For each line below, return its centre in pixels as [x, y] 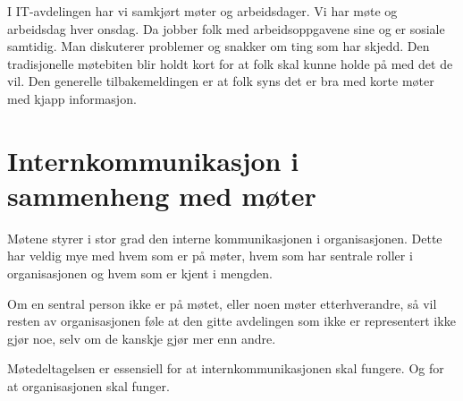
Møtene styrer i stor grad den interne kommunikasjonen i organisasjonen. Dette [225, 238]
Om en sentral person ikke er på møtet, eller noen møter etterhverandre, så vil [222, 303]
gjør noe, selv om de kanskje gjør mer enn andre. [142, 338]
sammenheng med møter [162, 195]
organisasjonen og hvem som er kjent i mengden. [140, 273]
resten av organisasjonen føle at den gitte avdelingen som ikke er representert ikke [231, 321]
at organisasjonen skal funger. [88, 386]
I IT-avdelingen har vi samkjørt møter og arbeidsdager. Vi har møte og [202, 11]
